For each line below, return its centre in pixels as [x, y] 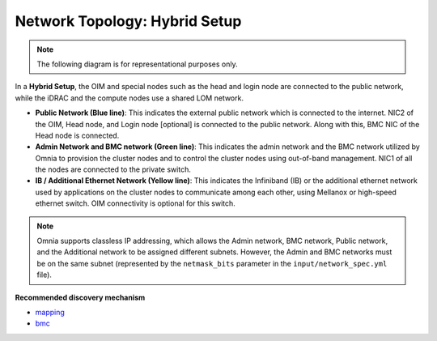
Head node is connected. [77, 135]
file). [45, 275]
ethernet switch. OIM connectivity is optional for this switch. [136, 203]
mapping [50, 312]
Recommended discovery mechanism [80, 297]
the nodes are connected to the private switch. [113, 169]
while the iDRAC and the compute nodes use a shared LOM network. [129, 98]
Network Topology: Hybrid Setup [128, 21]
